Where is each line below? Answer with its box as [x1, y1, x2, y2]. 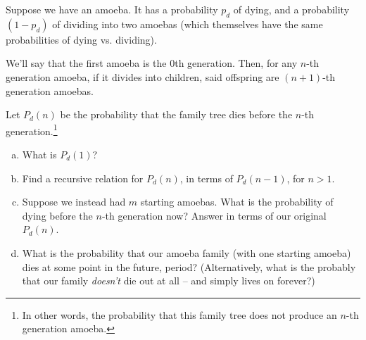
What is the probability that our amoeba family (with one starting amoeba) [22, 245, 351, 260]
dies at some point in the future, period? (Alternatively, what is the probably [22, 259, 356, 274]
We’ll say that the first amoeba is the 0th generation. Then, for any [6, 56, 298, 70]
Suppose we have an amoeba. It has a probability [6, 2, 218, 16]
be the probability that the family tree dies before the [60, 107, 293, 122]
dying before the [22, 208, 93, 222]
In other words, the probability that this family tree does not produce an [22, 307, 337, 322]
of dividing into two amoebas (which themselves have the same [52, 16, 323, 31]
